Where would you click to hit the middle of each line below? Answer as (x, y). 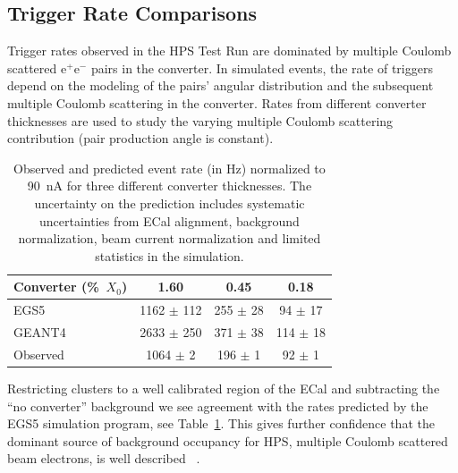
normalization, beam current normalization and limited (170, 238)
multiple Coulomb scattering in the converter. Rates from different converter (217, 102)
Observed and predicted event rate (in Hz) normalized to (170, 168)
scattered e (37, 68)
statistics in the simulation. (170, 255)
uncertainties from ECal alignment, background (169, 220)
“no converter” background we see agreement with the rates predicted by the (218, 405)
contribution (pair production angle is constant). (140, 138)
